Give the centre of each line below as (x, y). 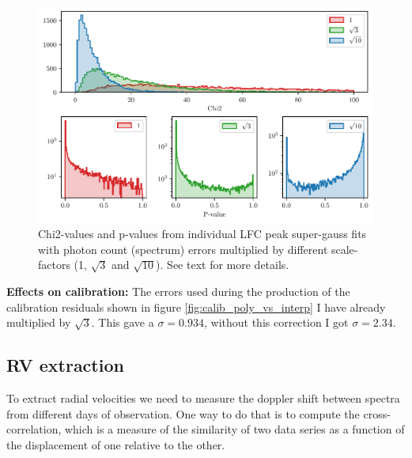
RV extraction (65, 365)
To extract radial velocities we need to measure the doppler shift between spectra (203, 398)
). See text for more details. (223, 265)
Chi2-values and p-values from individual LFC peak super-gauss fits (202, 234)
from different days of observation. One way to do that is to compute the (183, 413)
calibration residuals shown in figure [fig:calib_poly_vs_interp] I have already (196, 307)
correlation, (34, 429)
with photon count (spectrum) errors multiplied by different (183, 249)
